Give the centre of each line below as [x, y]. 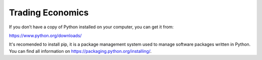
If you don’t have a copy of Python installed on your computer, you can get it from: [91, 27]
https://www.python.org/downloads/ [45, 36]
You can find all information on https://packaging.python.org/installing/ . [80, 51]
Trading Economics [49, 12]
